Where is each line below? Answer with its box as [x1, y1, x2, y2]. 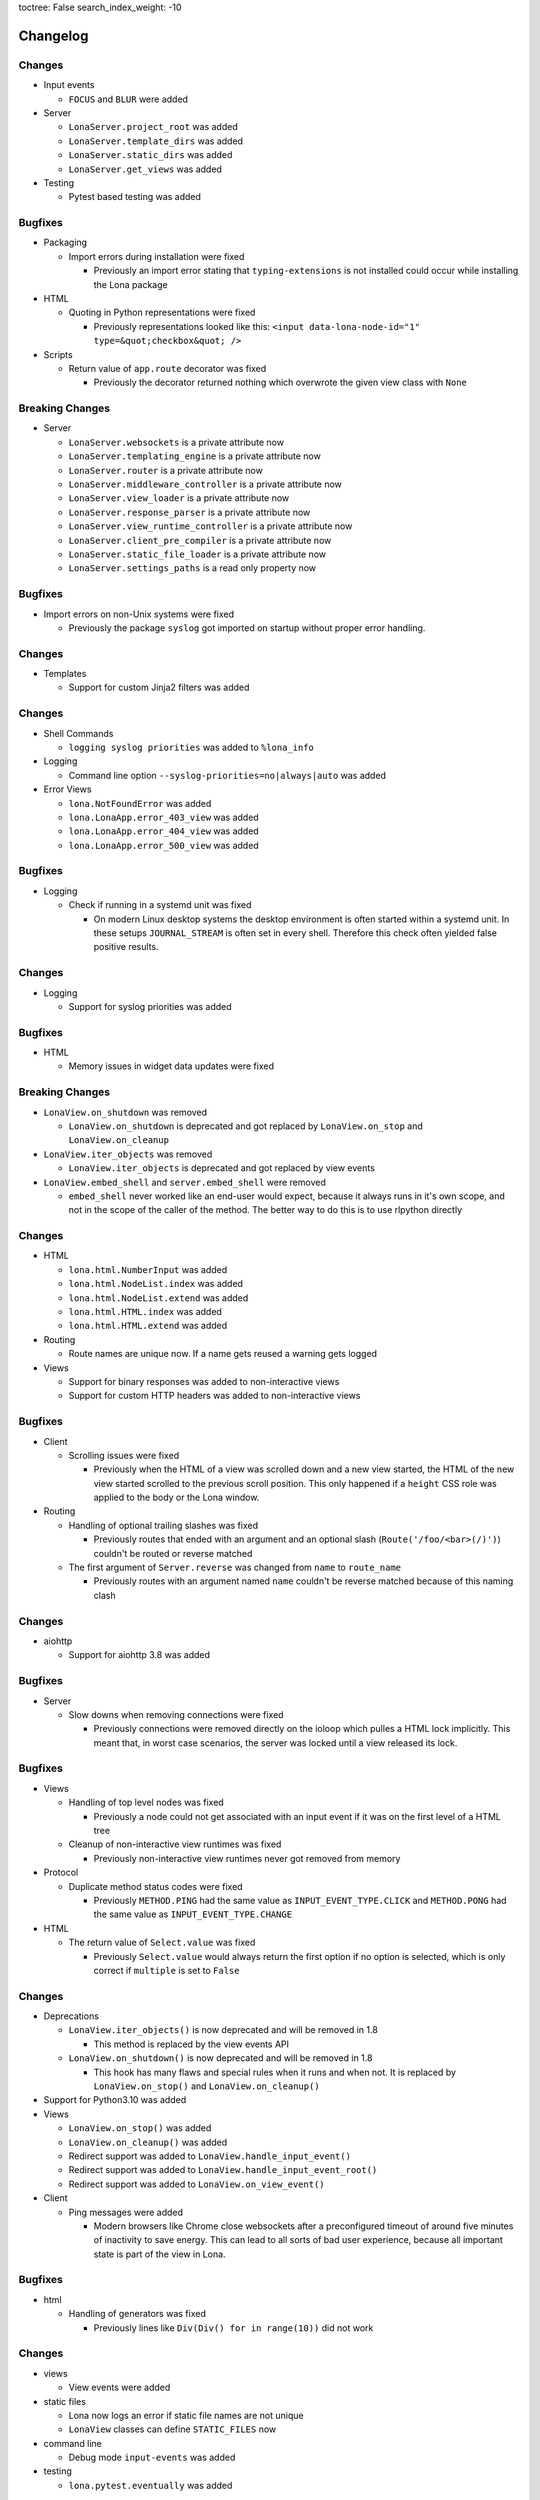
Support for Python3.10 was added [43, 2094, 187, 2106]
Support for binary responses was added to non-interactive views [68, 1376, 340, 1387]
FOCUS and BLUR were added [68, 93, 189, 105]
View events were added [68, 2381, 171, 2394]
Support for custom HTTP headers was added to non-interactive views [68, 1390, 361, 1402]
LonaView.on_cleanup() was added [68, 2136, 228, 2148]
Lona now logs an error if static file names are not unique [68, 2409, 304, 2421]
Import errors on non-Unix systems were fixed [43, 608, 235, 620]
